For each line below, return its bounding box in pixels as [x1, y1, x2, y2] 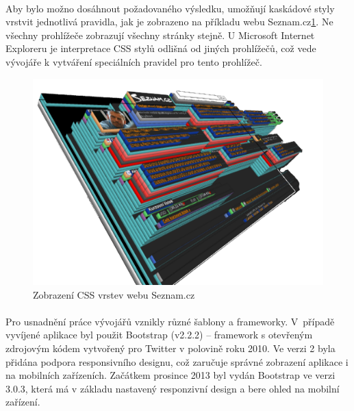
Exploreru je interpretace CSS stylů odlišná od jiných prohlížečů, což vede [5, 41, 316, 55]
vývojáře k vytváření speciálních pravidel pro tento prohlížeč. [5, 54, 262, 68]
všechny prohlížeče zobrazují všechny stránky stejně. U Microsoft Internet [5, 27, 315, 42]
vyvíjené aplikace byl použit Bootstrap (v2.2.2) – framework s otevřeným [5, 327, 313, 342]
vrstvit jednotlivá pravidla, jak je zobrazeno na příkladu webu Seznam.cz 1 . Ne [5, 14, 333, 29]
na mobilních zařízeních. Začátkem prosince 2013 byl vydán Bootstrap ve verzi [5, 368, 336, 382]
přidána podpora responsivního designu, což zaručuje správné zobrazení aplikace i [5, 354, 349, 369]
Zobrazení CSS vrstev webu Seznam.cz [33, 287, 195, 301]
